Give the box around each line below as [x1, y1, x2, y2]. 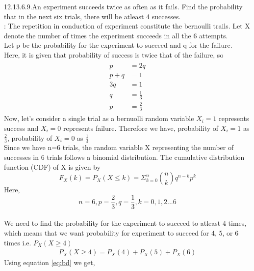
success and [4, 123, 39, 133]
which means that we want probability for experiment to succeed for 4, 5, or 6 [4, 228, 239, 238]
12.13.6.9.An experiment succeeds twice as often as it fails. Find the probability [4, 1, 243, 11]
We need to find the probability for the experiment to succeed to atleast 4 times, [4, 218, 247, 228]
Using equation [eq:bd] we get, [4, 257, 95, 268]
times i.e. [4, 237, 31, 247]
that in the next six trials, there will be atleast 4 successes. [4, 11, 181, 21]
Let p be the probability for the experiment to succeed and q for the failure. [4, 40, 232, 50]
